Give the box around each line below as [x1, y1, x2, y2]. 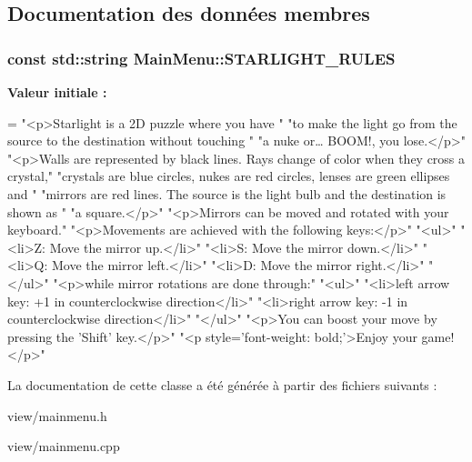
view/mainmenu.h [7, 406, 107, 425]
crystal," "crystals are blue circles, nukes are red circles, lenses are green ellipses [7, 166, 450, 186]
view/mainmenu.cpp [7, 437, 120, 456]
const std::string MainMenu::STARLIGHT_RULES [7, 46, 396, 69]
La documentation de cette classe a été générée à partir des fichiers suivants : [7, 375, 437, 394]
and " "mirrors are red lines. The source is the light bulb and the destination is [7, 184, 447, 203]
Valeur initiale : [7, 83, 107, 101]
